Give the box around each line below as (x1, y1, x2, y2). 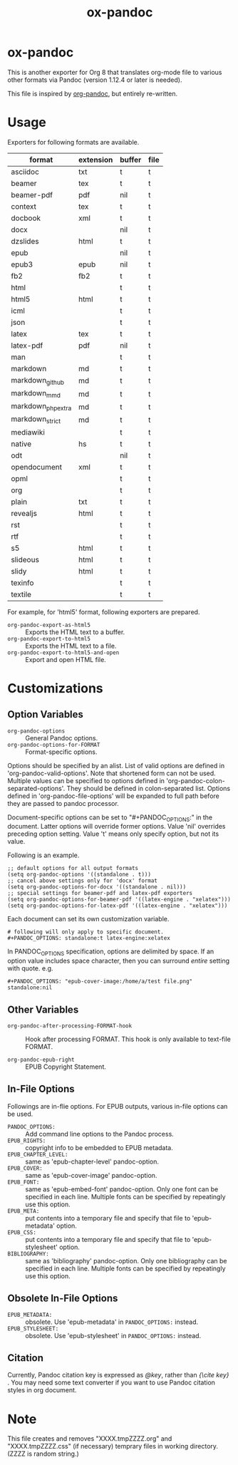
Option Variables (7, 708, 84, 720)
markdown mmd (11, 388, 61, 400)
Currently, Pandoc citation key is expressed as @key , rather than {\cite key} (7, 1371, 229, 1379)
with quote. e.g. (7, 964, 53, 973)
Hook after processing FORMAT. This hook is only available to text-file (25, 1035, 232, 1044)
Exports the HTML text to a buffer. (25, 628, 125, 636)
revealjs (11, 508, 38, 518)
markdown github (11, 375, 65, 387)
